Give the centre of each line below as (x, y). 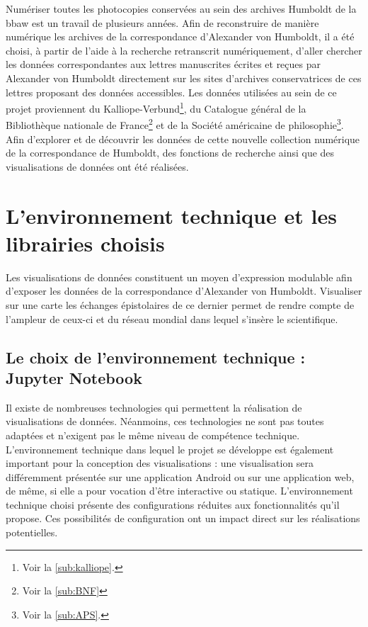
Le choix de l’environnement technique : (156, 357)
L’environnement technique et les (171, 215)
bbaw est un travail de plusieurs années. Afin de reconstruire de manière (162, 22)
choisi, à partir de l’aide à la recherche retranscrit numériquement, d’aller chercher (184, 50)
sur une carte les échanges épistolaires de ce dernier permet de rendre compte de (180, 304)
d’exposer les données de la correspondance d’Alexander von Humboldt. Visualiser (184, 291)
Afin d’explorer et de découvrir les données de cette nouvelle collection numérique (183, 139)
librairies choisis (85, 243)
